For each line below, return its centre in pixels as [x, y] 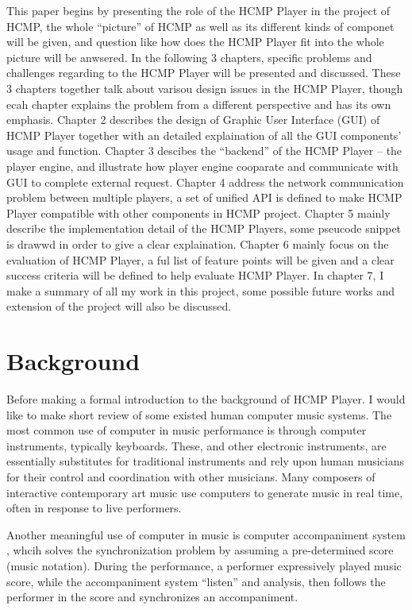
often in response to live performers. [94, 508]
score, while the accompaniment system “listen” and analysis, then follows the [196, 581]
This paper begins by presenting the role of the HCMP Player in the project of [198, 10]
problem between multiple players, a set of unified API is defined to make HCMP [204, 197]
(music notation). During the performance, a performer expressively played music [204, 565]
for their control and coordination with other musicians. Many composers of [191, 476]
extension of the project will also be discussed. [119, 306]
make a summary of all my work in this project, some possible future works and [201, 290]
